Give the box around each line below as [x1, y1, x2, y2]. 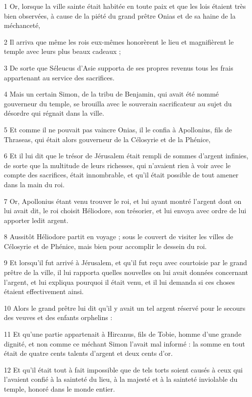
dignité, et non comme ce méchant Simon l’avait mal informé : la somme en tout [4, 338, 245, 348]
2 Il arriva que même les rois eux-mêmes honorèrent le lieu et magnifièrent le [4, 36, 234, 47]
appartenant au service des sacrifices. [4, 72, 115, 82]
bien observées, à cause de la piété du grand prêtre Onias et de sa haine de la [4, 10, 236, 21]
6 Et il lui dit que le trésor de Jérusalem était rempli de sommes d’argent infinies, [4, 150, 249, 161]
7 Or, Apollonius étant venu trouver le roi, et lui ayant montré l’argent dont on [4, 196, 242, 206]
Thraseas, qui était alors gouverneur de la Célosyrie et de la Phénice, [4, 134, 211, 144]
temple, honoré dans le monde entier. [4, 384, 115, 394]
